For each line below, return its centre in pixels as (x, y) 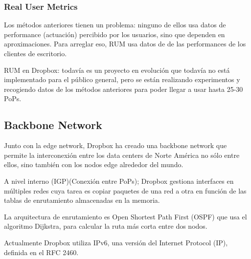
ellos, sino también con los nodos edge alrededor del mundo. (94, 164)
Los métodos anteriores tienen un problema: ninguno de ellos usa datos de (115, 25)
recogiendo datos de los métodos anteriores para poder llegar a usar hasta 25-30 (124, 89)
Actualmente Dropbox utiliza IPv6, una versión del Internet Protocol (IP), (116, 242)
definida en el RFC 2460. (41, 252)
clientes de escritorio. (35, 53)
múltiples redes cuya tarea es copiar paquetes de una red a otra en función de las (125, 190)
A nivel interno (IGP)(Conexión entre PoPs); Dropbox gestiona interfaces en (119, 181)
